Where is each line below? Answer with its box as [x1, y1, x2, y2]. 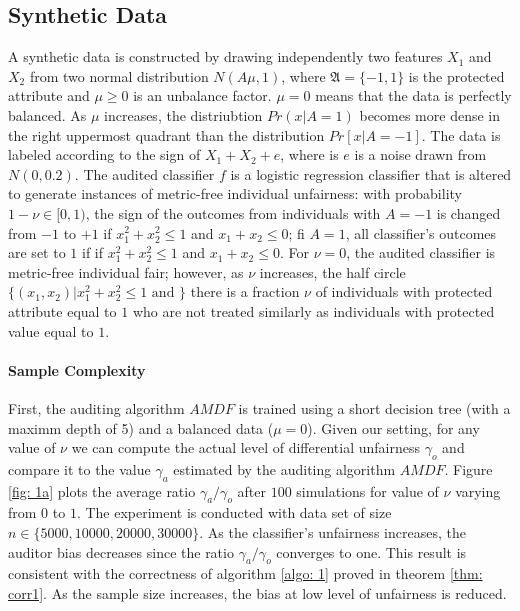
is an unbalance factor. [133, 85, 272, 106]
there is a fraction [190, 281, 300, 302]
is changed [436, 202, 501, 223]
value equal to [8, 320, 94, 341]
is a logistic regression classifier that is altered [230, 163, 512, 184]
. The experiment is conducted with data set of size [76, 502, 392, 523]
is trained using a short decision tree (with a [238, 397, 511, 418]
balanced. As [8, 104, 87, 125]
